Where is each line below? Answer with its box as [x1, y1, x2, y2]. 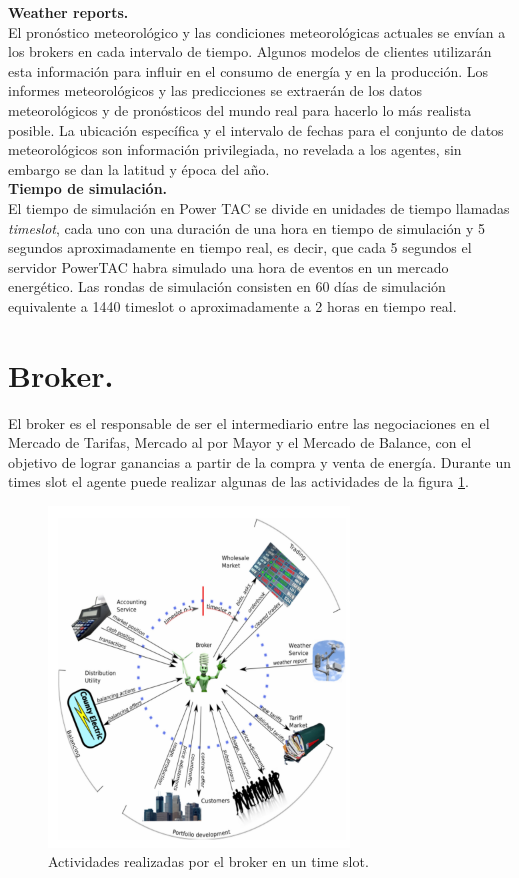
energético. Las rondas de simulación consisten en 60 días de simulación [8, 276, 446, 297]
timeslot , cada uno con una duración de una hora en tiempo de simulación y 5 [8, 217, 486, 238]
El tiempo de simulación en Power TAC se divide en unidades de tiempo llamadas [8, 197, 510, 218]
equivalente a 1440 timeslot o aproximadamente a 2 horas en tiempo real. [8, 295, 457, 316]
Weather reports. [8, 2, 129, 22]
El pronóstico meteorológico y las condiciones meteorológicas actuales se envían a [8, 21, 506, 42]
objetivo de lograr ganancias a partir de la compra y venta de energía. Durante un [8, 451, 512, 472]
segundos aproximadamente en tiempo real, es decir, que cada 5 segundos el [8, 237, 472, 258]
